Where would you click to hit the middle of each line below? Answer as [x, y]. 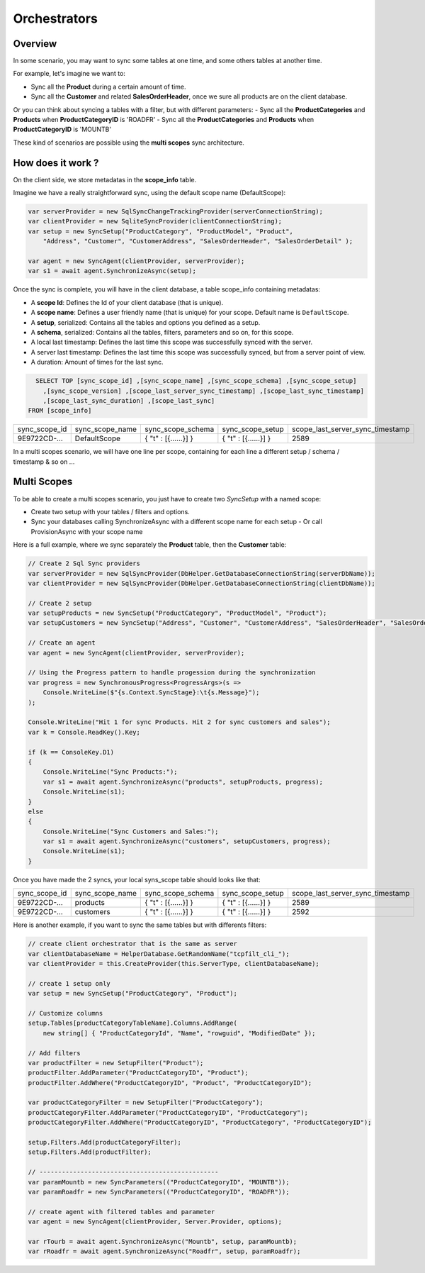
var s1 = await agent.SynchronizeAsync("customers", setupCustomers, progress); [187, 841]
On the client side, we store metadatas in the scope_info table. [105, 179]
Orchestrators [56, 18]
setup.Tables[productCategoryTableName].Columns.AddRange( [132, 1023]
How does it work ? [56, 163]
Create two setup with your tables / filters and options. [110, 511]
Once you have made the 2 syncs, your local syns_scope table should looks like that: [137, 879]
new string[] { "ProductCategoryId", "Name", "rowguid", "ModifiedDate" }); [179, 1033]
